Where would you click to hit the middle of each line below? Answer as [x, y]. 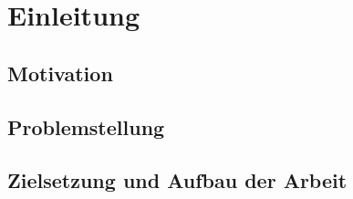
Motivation [60, 73]
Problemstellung [86, 126]
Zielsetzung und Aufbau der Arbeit [177, 180]
